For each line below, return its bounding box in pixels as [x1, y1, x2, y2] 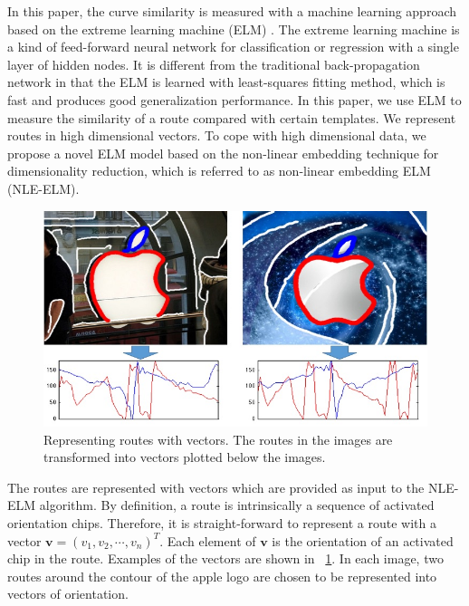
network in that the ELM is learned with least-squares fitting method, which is [7, 72, 445, 91]
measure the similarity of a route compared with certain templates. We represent [7, 108, 456, 127]
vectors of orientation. [7, 584, 129, 603]
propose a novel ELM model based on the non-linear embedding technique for [7, 143, 439, 162]
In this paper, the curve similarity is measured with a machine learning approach [7, 2, 456, 20]
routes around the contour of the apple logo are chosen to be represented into [7, 566, 437, 585]
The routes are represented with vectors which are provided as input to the [7, 477, 425, 496]
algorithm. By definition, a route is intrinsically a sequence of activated [39, 495, 435, 515]
